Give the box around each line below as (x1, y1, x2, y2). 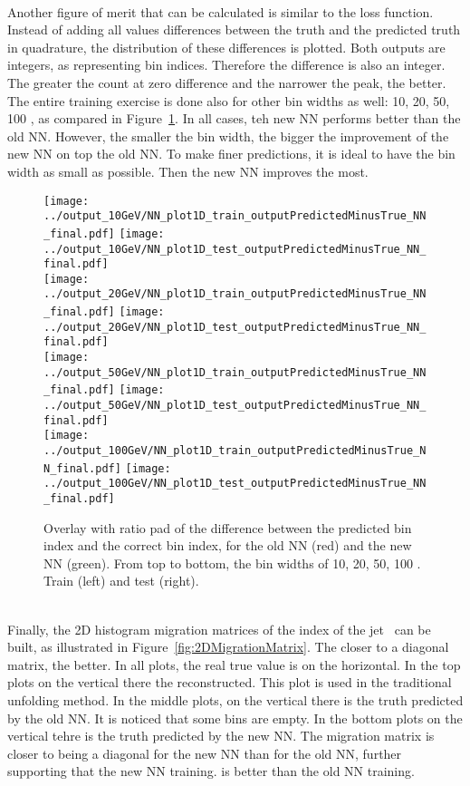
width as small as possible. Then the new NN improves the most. (7, 161, 369, 180)
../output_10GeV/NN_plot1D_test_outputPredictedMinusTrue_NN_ (43, 242, 427, 256)
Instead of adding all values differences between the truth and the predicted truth (7, 20, 461, 39)
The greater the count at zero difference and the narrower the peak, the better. (7, 73, 446, 92)
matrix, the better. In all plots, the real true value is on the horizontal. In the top (7, 655, 461, 674)
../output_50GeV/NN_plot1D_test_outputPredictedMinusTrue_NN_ (43, 399, 427, 412)
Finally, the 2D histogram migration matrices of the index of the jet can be (7, 619, 431, 638)
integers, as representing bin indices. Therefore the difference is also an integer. (7, 55, 446, 74)
